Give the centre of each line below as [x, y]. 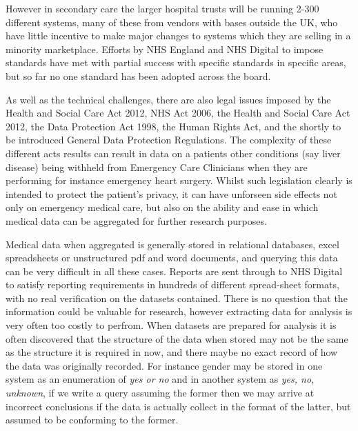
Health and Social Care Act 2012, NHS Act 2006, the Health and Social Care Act [178, 113]
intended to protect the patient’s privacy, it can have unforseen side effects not [172, 193]
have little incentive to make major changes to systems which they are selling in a [178, 36]
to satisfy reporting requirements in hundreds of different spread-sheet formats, [172, 284]
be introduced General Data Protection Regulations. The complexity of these [169, 140]
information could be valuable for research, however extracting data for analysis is [179, 311]
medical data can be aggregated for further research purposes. [136, 220]
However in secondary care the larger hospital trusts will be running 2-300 [162, 8]
